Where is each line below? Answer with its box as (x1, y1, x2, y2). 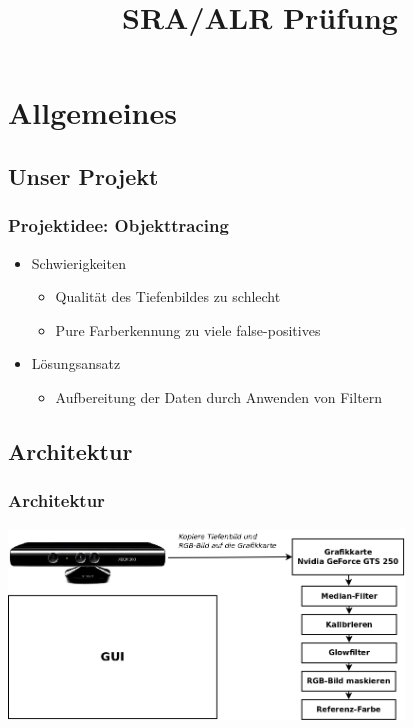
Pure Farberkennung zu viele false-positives (55, 319, 321, 340)
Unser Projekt (8, 160, 159, 191)
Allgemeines (8, 92, 177, 133)
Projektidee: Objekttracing (8, 213, 229, 238)
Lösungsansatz (31, 353, 121, 374)
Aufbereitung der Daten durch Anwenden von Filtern (55, 386, 383, 407)
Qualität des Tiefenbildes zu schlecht (55, 286, 281, 307)
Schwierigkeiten (31, 252, 126, 273)
